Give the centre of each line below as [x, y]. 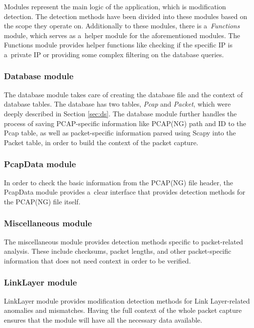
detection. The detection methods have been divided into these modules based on [126, 16]
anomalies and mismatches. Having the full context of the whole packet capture [123, 310]
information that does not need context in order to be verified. [97, 260]
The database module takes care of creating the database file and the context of [124, 94]
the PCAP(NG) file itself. [42, 201]
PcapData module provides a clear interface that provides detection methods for [125, 192]
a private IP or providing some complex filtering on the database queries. [114, 54]
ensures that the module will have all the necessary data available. [103, 319]
